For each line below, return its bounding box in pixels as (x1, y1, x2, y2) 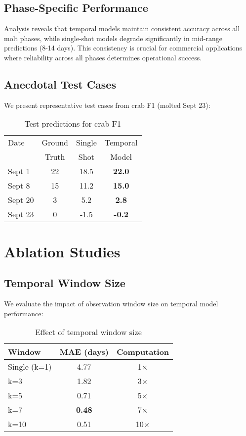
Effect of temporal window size (35, 326, 142, 338)
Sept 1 (8, 165, 30, 177)
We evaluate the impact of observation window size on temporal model (4, 298, 218, 308)
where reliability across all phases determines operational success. (4, 52, 202, 62)
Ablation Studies (4, 241, 121, 261)
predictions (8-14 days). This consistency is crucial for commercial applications (4, 43, 243, 53)
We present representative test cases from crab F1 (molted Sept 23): (4, 99, 210, 110)
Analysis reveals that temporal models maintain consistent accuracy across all (4, 23, 240, 34)
